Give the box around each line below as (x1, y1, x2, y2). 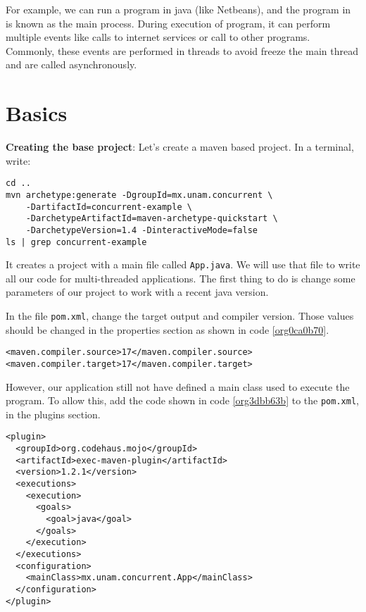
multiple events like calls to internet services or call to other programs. (6, 30, 310, 44)
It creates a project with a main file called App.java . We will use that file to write (6, 257, 360, 272)
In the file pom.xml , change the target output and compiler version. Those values (6, 308, 354, 323)
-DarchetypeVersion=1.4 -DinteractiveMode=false (25, 225, 258, 235)
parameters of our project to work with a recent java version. (6, 285, 269, 299)
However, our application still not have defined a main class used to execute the (6, 379, 350, 394)
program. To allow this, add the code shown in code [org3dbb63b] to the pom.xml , (6, 393, 359, 408)
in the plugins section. (6, 406, 101, 421)
